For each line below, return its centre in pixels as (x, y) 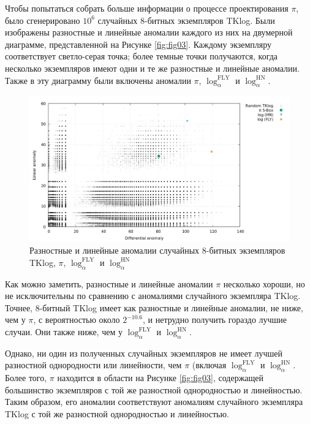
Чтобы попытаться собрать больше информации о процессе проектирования (147, 8)
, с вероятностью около (77, 320)
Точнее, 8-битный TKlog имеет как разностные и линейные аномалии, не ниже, (154, 307)
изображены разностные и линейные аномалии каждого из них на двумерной (149, 32)
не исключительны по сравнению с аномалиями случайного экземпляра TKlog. (153, 296)
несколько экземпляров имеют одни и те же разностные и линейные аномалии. (152, 68)
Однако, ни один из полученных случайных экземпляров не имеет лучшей (144, 353)
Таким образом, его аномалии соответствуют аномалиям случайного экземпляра (154, 402)
